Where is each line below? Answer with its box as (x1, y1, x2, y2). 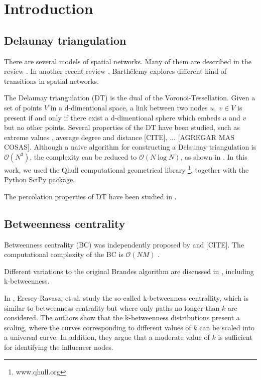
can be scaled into (199, 322, 255, 332)
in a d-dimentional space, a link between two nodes (50, 102, 208, 112)
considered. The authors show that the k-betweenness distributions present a (4, 312, 240, 323)
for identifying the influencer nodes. (4, 341, 113, 352)
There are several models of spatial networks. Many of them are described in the (4, 56, 251, 66)
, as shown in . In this (180, 151, 247, 162)
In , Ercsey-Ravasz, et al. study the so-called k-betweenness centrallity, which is (4, 292, 249, 303)
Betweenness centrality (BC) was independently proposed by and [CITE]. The (4, 239, 244, 249)
